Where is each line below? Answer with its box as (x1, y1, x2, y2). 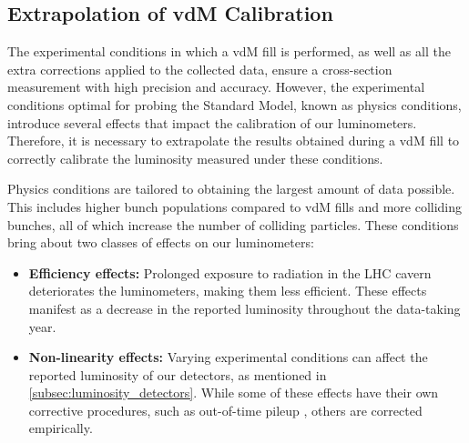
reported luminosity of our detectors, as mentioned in (28, 365, 327, 384)
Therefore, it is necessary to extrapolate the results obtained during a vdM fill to (7, 131, 460, 150)
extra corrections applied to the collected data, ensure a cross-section (7, 59, 393, 78)
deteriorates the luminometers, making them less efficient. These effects (28, 281, 427, 300)
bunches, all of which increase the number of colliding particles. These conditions (7, 215, 459, 234)
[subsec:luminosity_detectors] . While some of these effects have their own (28, 383, 439, 402)
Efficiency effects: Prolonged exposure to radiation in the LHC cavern (28, 263, 432, 282)
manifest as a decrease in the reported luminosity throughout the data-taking (28, 298, 461, 317)
